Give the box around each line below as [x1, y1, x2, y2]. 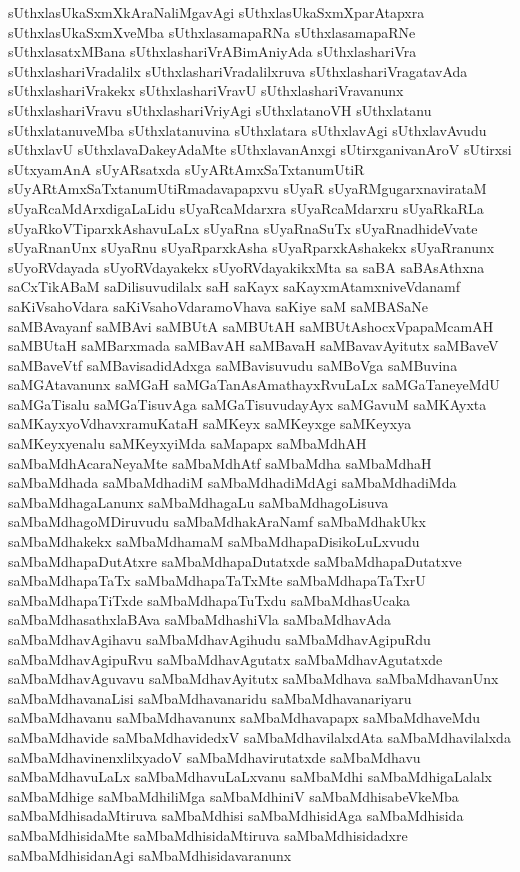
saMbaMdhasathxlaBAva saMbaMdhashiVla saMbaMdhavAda [8, 609, 391, 630]
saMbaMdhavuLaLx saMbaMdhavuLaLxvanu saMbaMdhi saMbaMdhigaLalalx [8, 766, 493, 787]
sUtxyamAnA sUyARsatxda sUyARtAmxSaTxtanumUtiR [8, 158, 365, 179]
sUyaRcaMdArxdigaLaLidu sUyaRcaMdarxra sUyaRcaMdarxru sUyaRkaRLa [8, 197, 484, 218]
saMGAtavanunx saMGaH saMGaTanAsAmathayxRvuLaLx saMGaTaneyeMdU [8, 374, 500, 395]
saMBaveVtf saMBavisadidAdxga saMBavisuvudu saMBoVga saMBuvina [8, 354, 458, 375]
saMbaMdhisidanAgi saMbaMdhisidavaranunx [8, 844, 292, 865]
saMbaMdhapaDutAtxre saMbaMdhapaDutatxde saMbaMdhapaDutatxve [8, 550, 462, 571]
